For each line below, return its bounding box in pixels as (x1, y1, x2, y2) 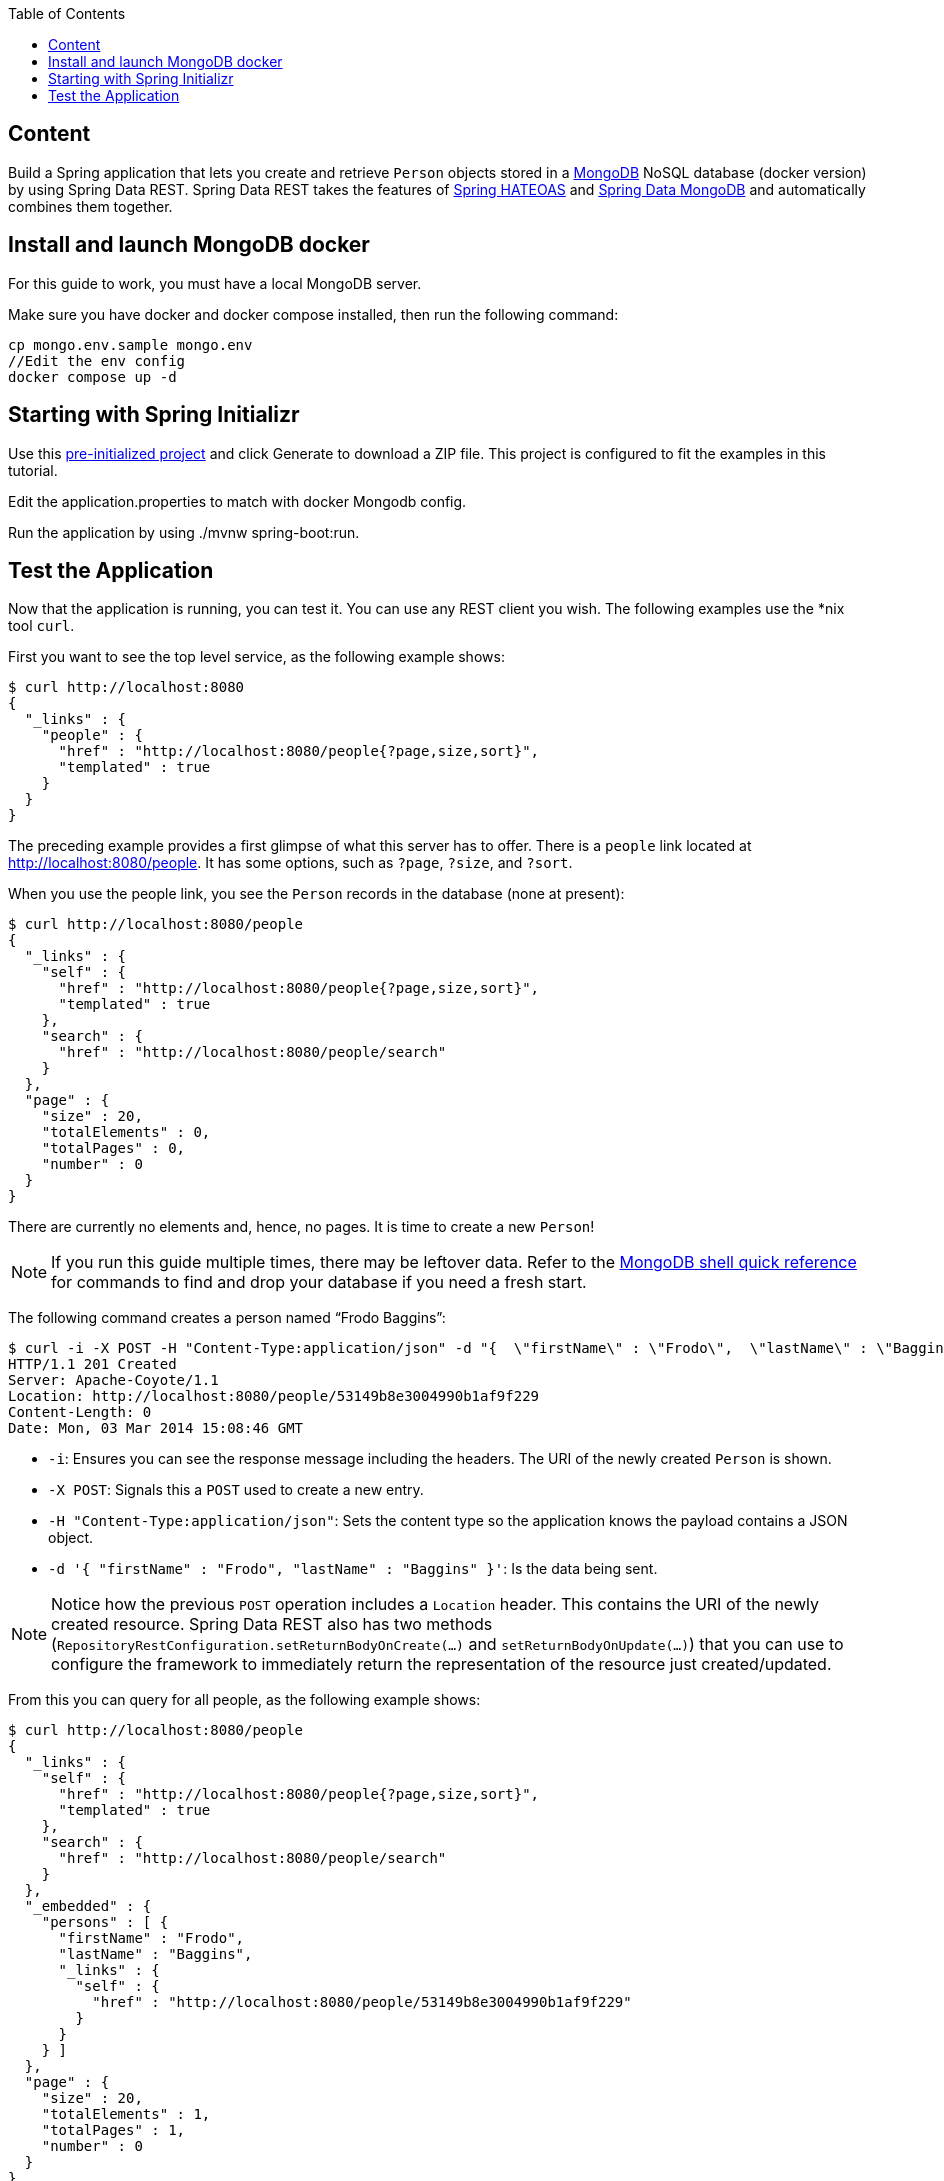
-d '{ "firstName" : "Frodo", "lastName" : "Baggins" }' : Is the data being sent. (48, 1560, 658, 1578)
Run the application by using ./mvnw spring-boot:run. (8, 523, 360, 541)
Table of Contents (8, 5, 126, 22)
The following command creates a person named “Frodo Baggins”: (8, 1309, 446, 1327)
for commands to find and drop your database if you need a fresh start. (51, 1272, 587, 1293)
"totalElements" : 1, (41, 2106, 211, 2123)
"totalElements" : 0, (41, 1124, 211, 1141)
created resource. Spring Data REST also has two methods (51, 1614, 493, 1635)
